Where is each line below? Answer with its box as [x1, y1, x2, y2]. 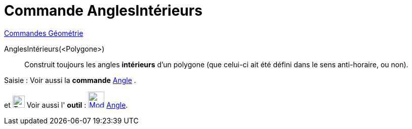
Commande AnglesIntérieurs [4, 2, 202, 19]
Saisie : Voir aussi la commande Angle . [4, 75, 136, 84]
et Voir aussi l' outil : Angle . [4, 100, 128, 109]
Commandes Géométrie [4, 28, 84, 37]
